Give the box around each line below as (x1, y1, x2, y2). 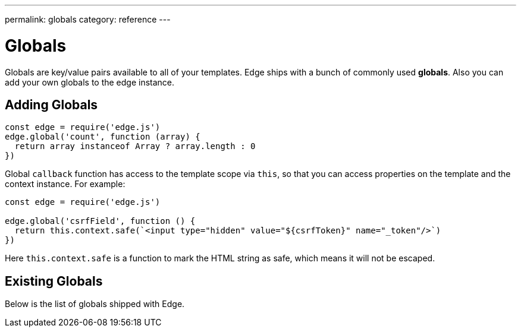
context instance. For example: (5, 179, 125, 189)
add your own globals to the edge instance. (5, 77, 175, 87)
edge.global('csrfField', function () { (5, 216, 196, 226)
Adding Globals (5, 97, 98, 112)
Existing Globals (5, 273, 103, 289)
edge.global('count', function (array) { (5, 132, 200, 142)
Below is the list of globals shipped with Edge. (5, 299, 185, 309)
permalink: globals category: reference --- (5, 14, 171, 24)
